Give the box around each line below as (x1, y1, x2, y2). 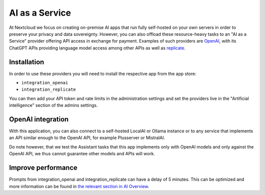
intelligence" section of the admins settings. (9, 102, 98, 108)
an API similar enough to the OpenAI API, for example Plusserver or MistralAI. (9, 135, 165, 141)
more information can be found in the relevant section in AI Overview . (9, 183, 150, 189)
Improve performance (9, 164, 78, 172)
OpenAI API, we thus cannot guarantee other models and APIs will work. (9, 151, 155, 157)
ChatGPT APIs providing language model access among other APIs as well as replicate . (9, 45, 186, 51)
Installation (9, 58, 44, 66)
